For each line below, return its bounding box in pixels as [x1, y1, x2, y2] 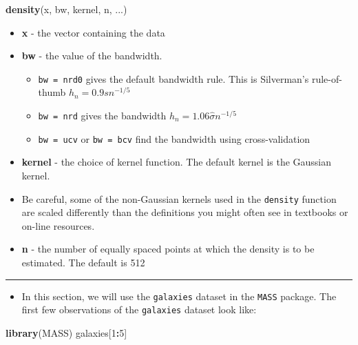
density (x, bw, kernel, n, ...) [6, 2, 127, 16]
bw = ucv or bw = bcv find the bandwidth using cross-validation [38, 131, 310, 146]
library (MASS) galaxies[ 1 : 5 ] [6, 325, 127, 339]
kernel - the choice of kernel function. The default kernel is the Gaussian [21, 155, 332, 169]
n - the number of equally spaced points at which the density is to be [21, 241, 315, 256]
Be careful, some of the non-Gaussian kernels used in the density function [21, 191, 337, 206]
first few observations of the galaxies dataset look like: [21, 302, 257, 317]
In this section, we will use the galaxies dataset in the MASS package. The [21, 288, 337, 303]
